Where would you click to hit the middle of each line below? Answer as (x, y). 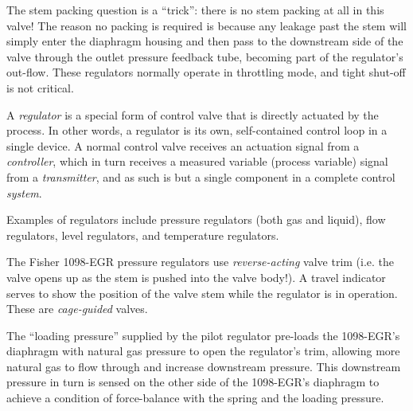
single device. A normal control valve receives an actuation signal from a (183, 145)
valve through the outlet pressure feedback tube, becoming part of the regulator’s (205, 56)
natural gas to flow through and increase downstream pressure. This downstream (204, 366)
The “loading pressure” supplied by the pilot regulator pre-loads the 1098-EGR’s (203, 335)
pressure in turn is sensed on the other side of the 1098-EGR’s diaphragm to (193, 382)
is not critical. (40, 87)
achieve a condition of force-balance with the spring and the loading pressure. (195, 398)
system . (24, 192)
